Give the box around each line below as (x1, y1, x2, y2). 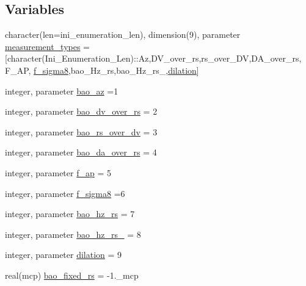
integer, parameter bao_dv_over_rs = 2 (5, 105, 158, 118)
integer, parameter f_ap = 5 (5, 166, 111, 179)
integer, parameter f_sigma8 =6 (5, 187, 125, 199)
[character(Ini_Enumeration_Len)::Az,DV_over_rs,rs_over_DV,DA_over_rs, (5, 52, 302, 65)
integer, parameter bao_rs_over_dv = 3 (5, 125, 158, 138)
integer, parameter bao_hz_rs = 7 (5, 207, 135, 220)
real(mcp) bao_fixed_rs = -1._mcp (5, 268, 139, 281)
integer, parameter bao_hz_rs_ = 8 (5, 227, 141, 240)
